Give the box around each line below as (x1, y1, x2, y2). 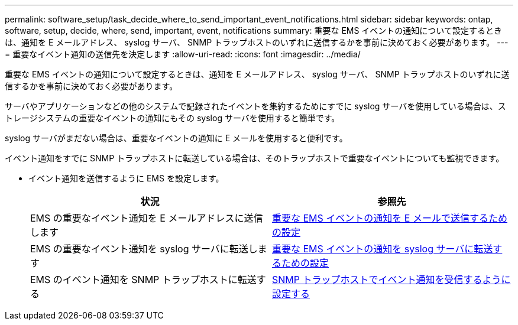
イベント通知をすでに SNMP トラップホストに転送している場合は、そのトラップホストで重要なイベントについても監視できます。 (5, 153, 504, 163)
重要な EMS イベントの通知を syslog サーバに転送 (272, 243, 493, 255)
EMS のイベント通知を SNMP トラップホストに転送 (30, 274, 257, 285)
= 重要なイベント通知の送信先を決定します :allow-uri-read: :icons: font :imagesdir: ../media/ (5, 49, 361, 59)
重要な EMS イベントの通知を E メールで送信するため (272, 212, 507, 224)
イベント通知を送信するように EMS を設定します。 (28, 173, 224, 183)
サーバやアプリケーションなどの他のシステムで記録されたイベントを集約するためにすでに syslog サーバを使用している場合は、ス (5, 101, 506, 111)
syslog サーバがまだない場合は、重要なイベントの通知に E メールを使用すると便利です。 (5, 133, 348, 143)
